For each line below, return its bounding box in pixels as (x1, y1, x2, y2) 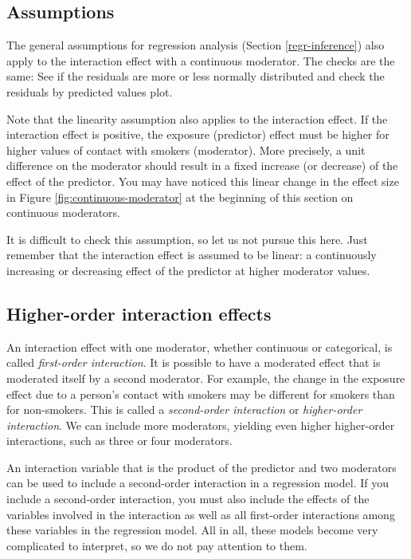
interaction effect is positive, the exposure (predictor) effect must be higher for (6, 126, 389, 143)
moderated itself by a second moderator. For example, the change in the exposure (6, 369, 405, 386)
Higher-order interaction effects (6, 301, 272, 325)
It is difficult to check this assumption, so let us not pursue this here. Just (6, 230, 368, 247)
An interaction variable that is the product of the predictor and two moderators (6, 459, 397, 475)
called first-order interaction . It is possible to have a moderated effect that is (6, 354, 381, 371)
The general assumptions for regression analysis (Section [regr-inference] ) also (6, 37, 385, 53)
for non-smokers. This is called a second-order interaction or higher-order (6, 401, 362, 418)
